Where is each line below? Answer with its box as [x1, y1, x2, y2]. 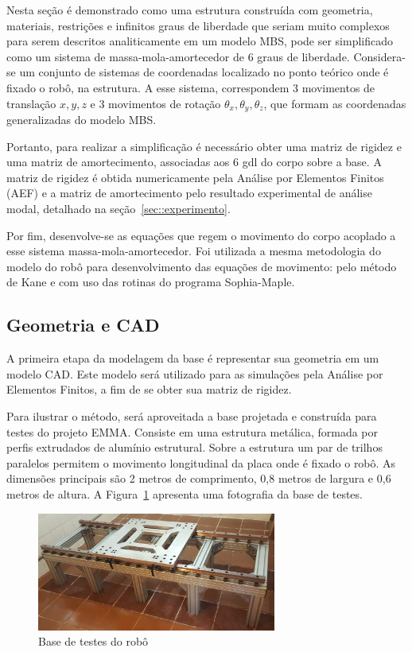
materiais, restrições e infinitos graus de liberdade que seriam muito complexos [6, 17, 390, 33]
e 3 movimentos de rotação [90, 95, 221, 111]
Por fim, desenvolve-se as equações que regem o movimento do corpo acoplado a [6, 227, 396, 243]
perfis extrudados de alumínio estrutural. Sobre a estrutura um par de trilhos [6, 439, 383, 456]
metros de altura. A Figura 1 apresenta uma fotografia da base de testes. [6, 485, 363, 502]
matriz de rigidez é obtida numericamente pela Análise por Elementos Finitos [6, 169, 384, 185]
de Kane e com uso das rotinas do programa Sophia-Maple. [6, 274, 295, 290]
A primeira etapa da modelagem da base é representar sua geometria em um [6, 350, 379, 367]
